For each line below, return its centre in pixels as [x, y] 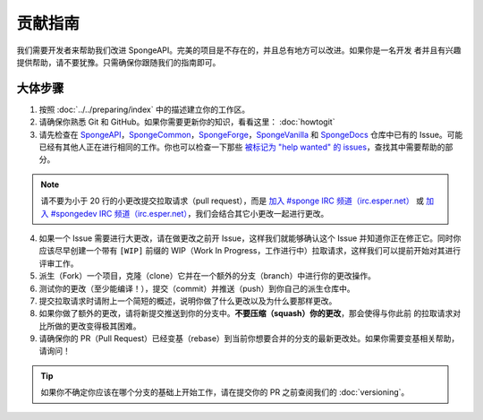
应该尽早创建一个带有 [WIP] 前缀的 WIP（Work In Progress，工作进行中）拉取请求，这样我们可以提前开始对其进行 [250, 251]
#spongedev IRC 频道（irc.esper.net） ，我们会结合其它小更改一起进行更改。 [190, 213]
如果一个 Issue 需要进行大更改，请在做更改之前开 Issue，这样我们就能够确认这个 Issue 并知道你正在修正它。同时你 [250, 238]
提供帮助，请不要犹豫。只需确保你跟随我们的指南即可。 [119, 62]
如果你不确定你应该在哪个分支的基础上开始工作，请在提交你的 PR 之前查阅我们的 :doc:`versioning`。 [225, 392]
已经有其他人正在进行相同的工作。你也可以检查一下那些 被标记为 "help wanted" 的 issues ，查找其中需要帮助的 [242, 147]
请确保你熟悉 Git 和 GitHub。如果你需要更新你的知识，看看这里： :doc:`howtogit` [187, 122]
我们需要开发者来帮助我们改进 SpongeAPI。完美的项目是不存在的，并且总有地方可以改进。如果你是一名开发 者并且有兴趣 [239, 50]
